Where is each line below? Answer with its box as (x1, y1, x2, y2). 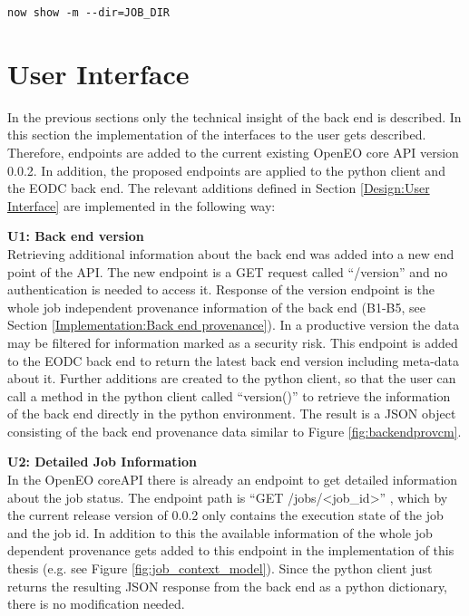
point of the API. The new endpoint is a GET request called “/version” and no (7, 262, 448, 281)
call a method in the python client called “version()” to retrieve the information (7, 386, 451, 405)
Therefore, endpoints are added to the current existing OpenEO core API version (7, 142, 459, 161)
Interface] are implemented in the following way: (7, 196, 276, 215)
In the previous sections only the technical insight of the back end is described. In (7, 107, 462, 126)
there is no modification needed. (7, 594, 185, 613)
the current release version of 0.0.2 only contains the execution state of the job (7, 505, 444, 525)
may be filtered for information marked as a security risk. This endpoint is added (7, 332, 458, 351)
